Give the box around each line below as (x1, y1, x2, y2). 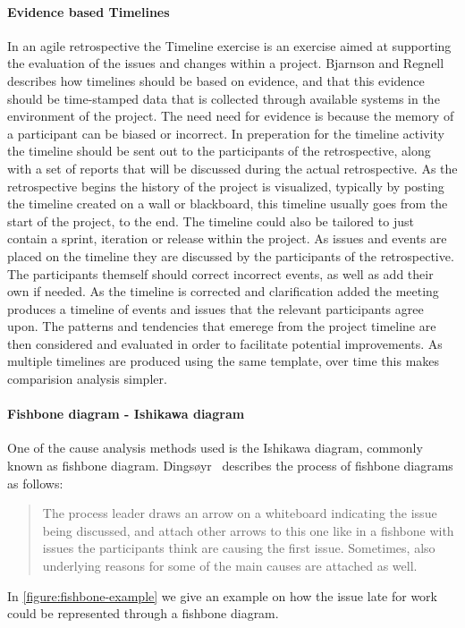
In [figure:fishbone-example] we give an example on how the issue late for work (7, 586, 437, 605)
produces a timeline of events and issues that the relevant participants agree (7, 299, 424, 318)
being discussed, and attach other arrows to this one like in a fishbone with (42, 521, 454, 539)
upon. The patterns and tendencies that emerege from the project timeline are (7, 317, 436, 335)
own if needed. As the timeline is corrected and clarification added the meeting (7, 282, 439, 301)
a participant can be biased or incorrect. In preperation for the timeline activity (7, 123, 444, 142)
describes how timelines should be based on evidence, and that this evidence (7, 71, 425, 89)
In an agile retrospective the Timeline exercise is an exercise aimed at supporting (7, 36, 452, 55)
